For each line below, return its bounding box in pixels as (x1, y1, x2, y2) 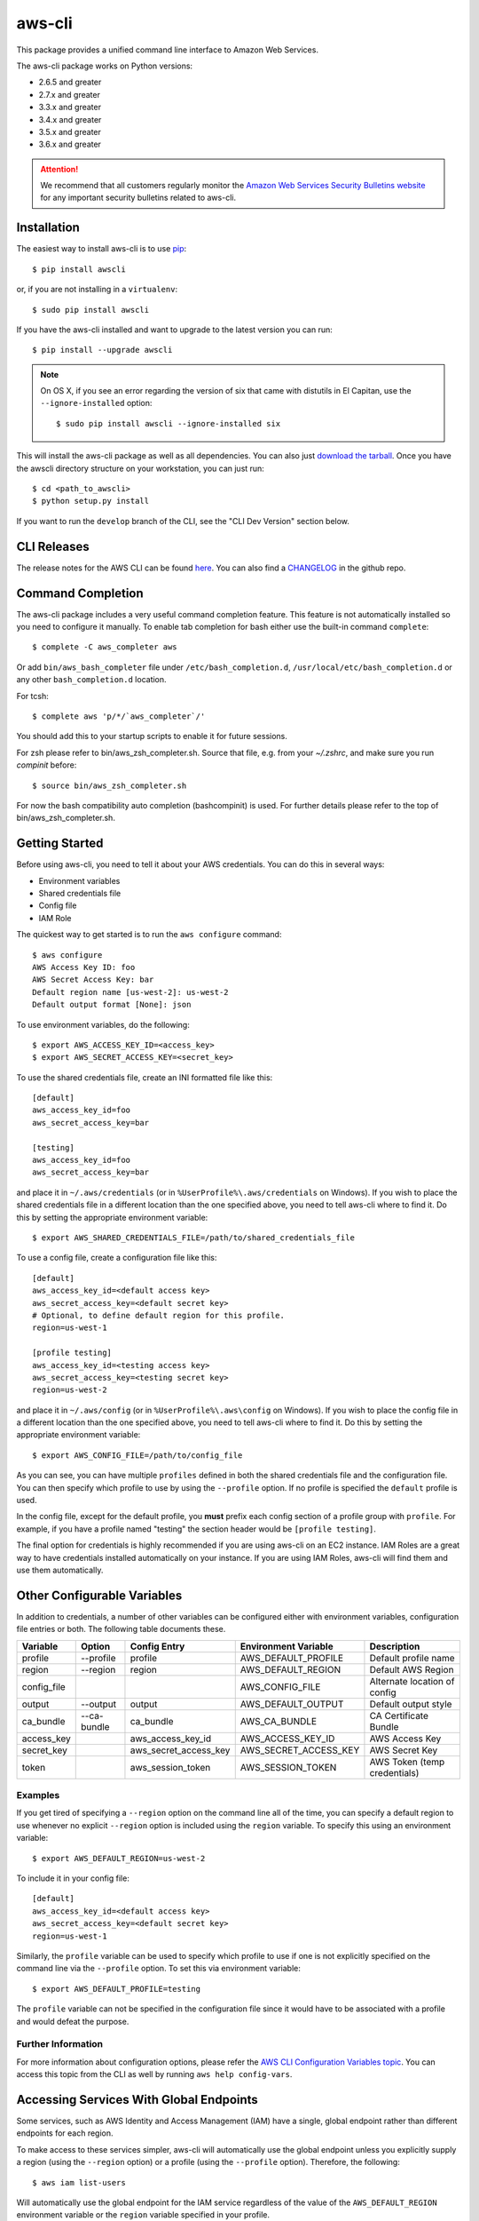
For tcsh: (16, 690, 49, 701)
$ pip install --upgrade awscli (32, 345, 173, 355)
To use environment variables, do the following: (16, 1019, 190, 1030)
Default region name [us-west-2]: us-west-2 (32, 987, 230, 997)
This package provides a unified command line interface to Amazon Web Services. (16, 44, 319, 55)
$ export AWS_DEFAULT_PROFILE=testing (32, 1984, 201, 1994)
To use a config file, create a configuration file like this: (16, 1253, 217, 1263)
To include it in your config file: (16, 1873, 130, 1883)
